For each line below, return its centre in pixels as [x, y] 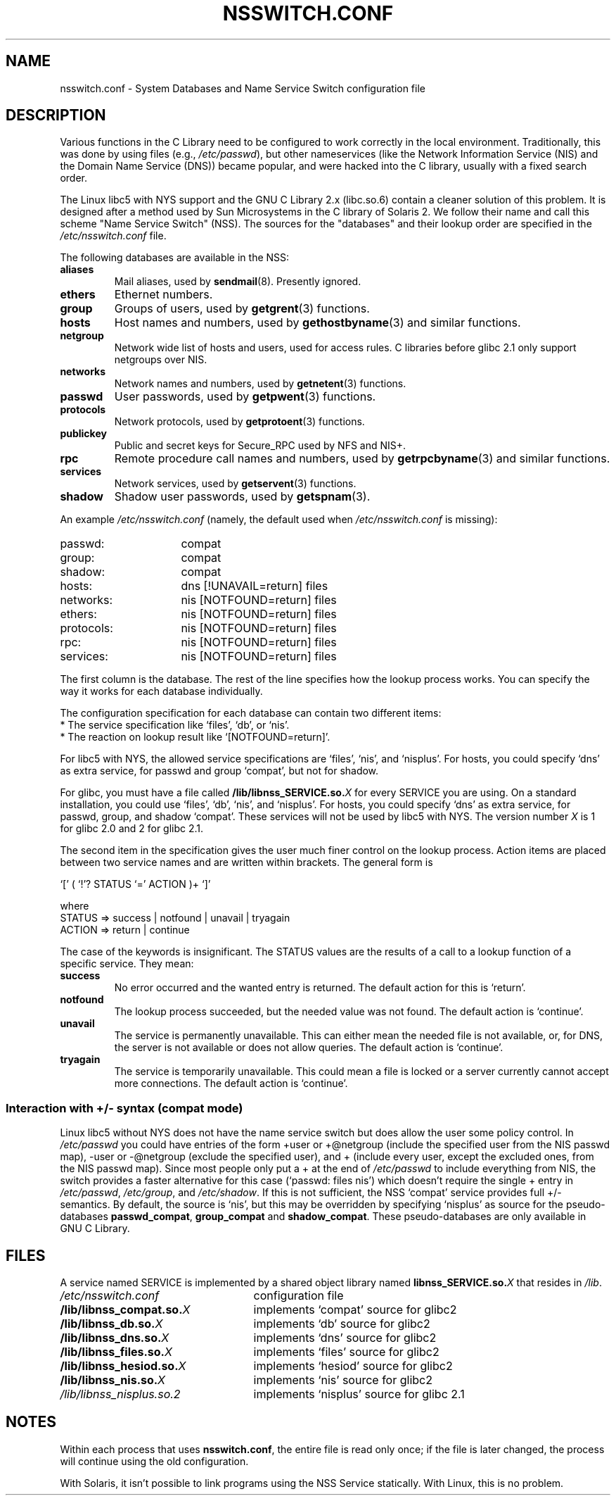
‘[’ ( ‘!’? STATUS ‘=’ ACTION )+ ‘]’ [135, 884]
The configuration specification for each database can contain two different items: [251, 713]
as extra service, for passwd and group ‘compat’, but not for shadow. [219, 771]
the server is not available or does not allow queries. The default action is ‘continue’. [309, 1048]
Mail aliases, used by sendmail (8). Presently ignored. [238, 282]
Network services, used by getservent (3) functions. [235, 484]
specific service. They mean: [127, 964]
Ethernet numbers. [163, 295]
